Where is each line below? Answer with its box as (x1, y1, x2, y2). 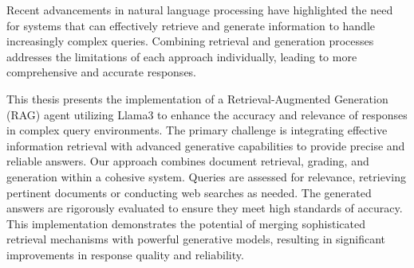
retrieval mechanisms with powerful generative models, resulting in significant (6, 231, 386, 247)
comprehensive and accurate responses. (6, 64, 197, 80)
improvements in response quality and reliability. (6, 246, 244, 262)
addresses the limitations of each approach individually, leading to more (6, 48, 357, 64)
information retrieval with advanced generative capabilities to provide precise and (6, 137, 405, 153)
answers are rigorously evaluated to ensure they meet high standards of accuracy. (6, 200, 403, 216)
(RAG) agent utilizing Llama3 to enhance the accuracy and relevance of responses (6, 106, 408, 122)
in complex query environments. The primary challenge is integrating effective (6, 122, 388, 138)
